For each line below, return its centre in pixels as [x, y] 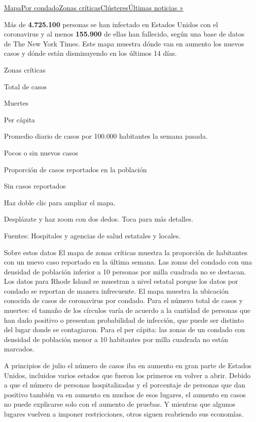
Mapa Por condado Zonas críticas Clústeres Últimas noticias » [94, 7]
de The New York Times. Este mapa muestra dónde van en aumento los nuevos [124, 43]
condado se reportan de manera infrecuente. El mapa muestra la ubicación [116, 290]
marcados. [19, 349]
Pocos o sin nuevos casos [41, 152]
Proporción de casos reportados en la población [75, 169]
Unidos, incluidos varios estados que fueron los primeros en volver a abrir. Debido [127, 375]
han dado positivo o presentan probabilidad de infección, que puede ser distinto [124, 320]
